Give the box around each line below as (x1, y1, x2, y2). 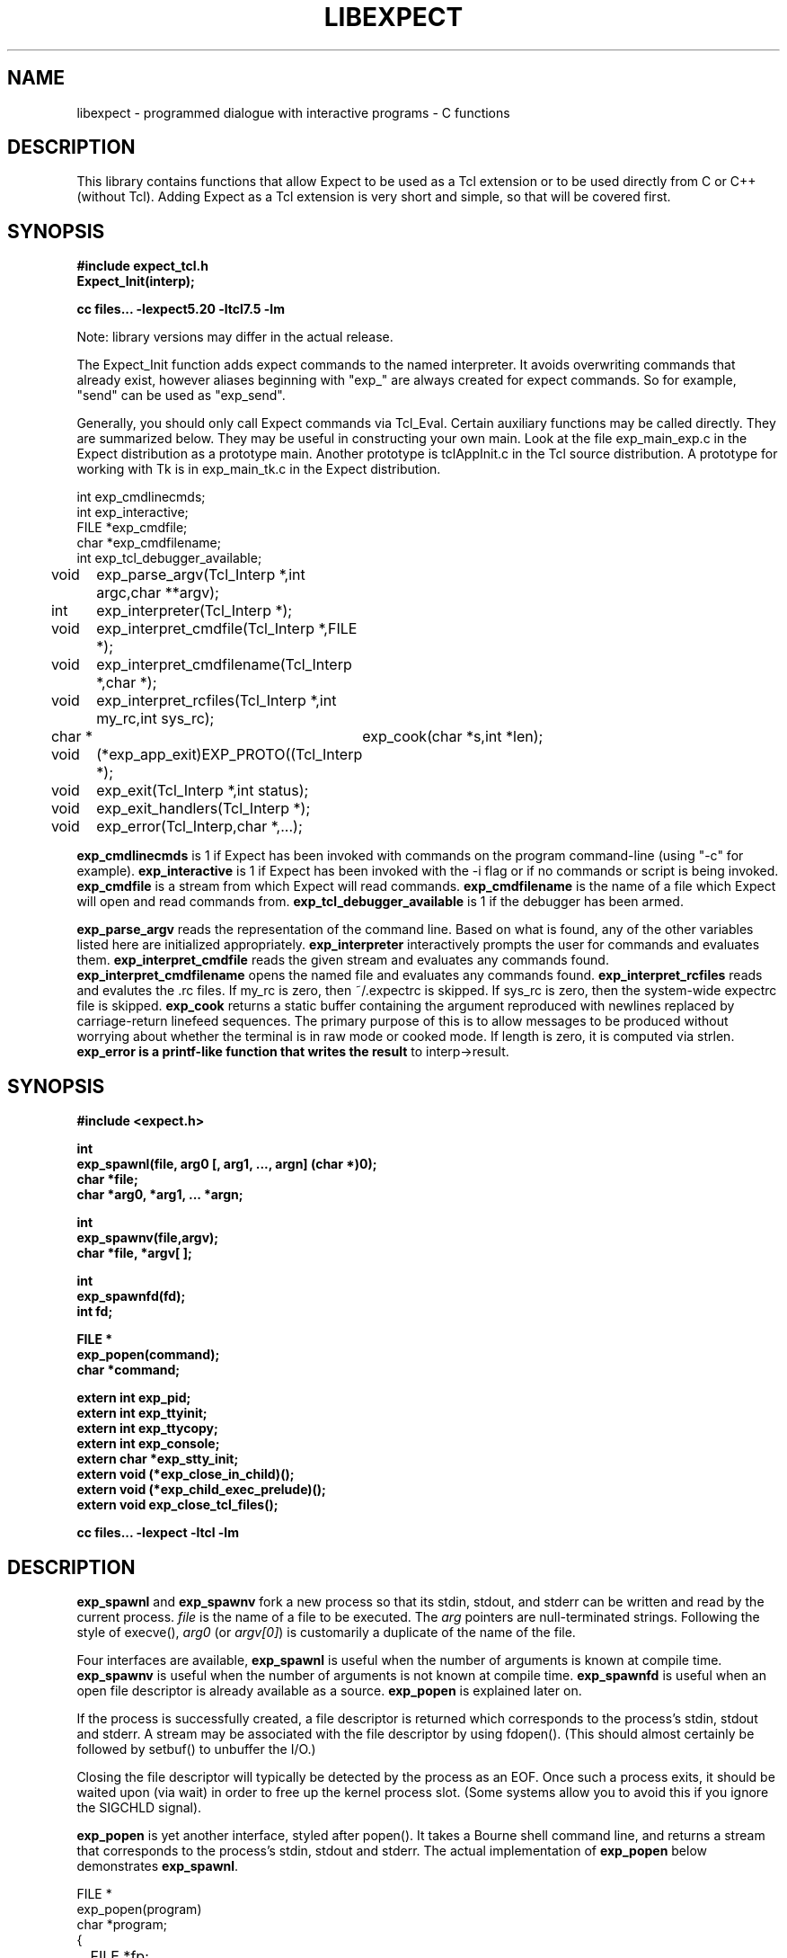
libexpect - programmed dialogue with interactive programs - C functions (76, 104, 510, 120)
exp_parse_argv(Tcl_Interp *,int (96, 565, 305, 584)
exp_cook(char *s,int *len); (362, 727, 544, 746)
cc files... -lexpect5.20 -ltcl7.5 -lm (76, 301, 285, 317)
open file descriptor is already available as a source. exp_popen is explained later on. (76, 1682, 582, 1698)
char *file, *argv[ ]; (76, 1245, 192, 1261)
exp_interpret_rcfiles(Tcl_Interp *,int (96, 691, 337, 710)
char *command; (76, 1362, 181, 1378)
